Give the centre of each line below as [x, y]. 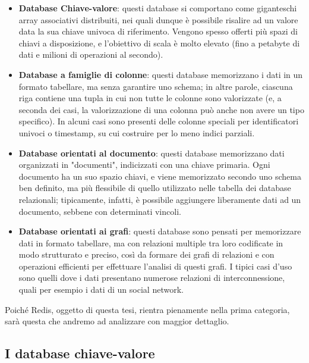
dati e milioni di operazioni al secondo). [91, 54]
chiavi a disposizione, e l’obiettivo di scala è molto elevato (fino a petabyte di [159, 43]
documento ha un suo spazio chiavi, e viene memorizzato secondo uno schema [160, 176]
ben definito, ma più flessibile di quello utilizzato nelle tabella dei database [155, 188]
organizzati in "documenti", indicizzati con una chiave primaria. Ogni [144, 165]
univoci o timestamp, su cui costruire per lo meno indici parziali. [137, 132]
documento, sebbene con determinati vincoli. [100, 211]
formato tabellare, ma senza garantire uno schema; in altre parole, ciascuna [156, 86]
